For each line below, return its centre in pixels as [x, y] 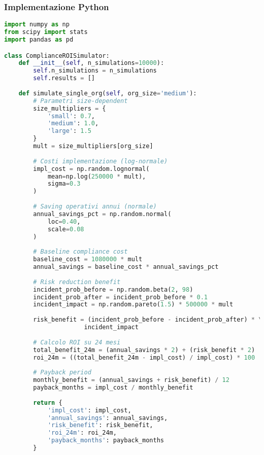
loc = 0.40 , [64, 221]
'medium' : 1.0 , [73, 124]
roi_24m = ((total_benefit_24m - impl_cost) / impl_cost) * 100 [144, 357]
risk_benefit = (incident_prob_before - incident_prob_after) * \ [148, 320]
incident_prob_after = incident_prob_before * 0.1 [120, 297]
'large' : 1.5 [69, 131]
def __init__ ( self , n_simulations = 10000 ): [91, 63]
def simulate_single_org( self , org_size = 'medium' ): [108, 93]
